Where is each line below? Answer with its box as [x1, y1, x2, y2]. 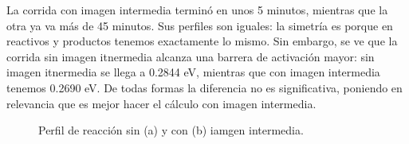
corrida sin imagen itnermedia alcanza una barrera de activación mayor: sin [6, 48, 375, 64]
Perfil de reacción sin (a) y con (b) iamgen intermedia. [38, 122, 304, 138]
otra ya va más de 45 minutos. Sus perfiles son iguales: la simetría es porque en [6, 17, 393, 33]
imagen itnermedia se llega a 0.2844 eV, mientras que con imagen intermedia [6, 64, 380, 80]
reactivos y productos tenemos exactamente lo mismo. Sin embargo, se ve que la [6, 33, 398, 49]
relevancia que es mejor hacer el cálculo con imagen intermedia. [6, 95, 317, 111]
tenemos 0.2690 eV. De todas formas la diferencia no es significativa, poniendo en [6, 79, 403, 95]
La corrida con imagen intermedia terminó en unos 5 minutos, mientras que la [6, 2, 388, 18]
